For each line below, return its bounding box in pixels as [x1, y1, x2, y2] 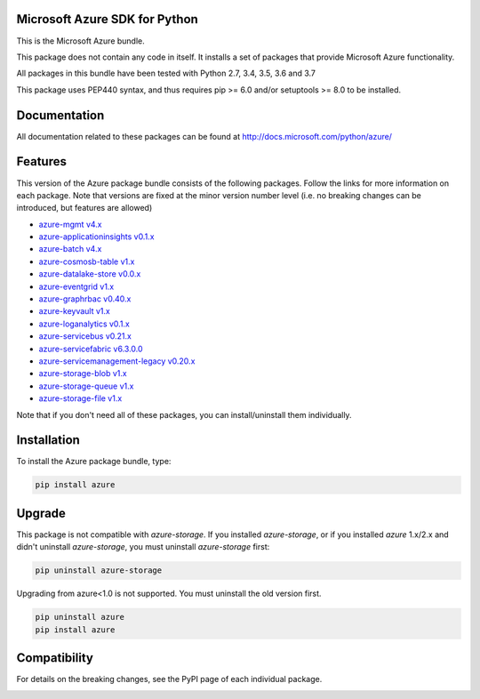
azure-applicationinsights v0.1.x [38, 231, 155, 242]
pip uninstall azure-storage [35, 566, 163, 575]
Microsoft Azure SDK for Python [16, 12, 199, 27]
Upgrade [16, 505, 67, 520]
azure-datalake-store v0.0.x [38, 269, 141, 279]
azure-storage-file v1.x [38, 393, 123, 404]
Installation [16, 432, 80, 448]
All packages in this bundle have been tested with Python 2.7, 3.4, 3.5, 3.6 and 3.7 [16, 68, 316, 79]
